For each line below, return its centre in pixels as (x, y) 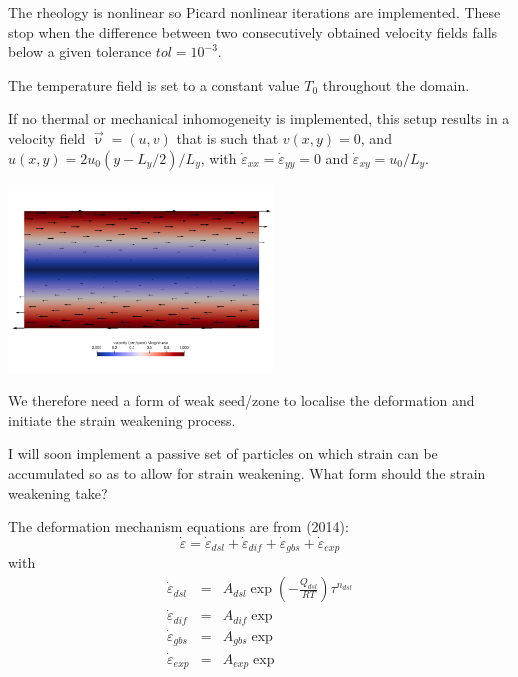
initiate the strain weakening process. (122, 419)
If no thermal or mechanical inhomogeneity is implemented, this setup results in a (259, 118)
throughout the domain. (396, 84)
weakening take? (58, 492)
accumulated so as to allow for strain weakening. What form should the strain (247, 473)
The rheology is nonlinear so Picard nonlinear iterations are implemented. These (254, 12)
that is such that (227, 137)
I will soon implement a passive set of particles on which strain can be (223, 453)
